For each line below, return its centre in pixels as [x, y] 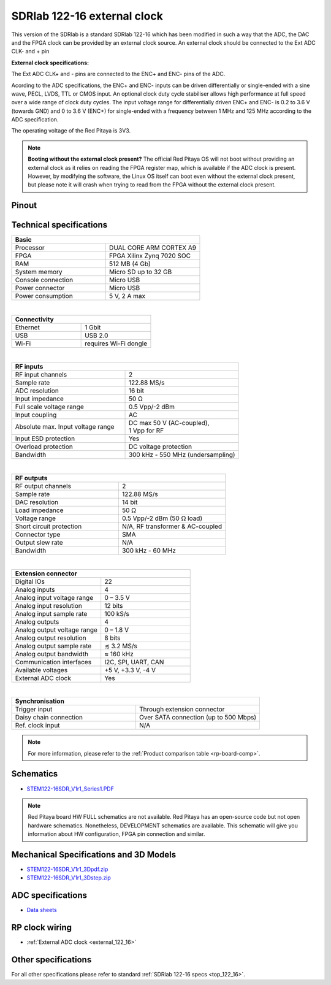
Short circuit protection [48, 526]
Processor [30, 248]
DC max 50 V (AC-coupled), [169, 423]
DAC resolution [37, 502]
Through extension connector [182, 710]
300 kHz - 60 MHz [149, 550]
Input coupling [36, 415]
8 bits [112, 638]
